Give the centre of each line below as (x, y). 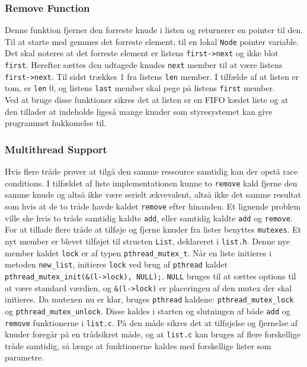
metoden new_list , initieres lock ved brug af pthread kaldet (116, 264)
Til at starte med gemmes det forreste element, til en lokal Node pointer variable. (152, 41)
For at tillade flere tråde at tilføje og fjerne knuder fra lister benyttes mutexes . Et (153, 229)
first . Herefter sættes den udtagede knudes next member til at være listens (144, 65)
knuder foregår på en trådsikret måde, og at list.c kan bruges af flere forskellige (153, 334)
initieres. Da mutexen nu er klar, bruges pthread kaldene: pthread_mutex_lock (149, 299)
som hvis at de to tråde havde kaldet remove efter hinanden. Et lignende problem (153, 206)
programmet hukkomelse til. (56, 123)
